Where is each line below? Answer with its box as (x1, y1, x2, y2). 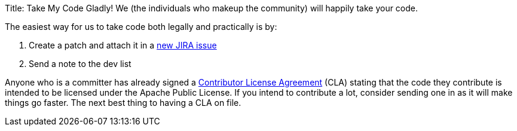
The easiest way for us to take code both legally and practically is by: (5, 22, 277, 32)
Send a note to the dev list (29, 59, 131, 69)
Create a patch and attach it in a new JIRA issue (29, 40, 217, 50)
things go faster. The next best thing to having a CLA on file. (5, 98, 241, 108)
